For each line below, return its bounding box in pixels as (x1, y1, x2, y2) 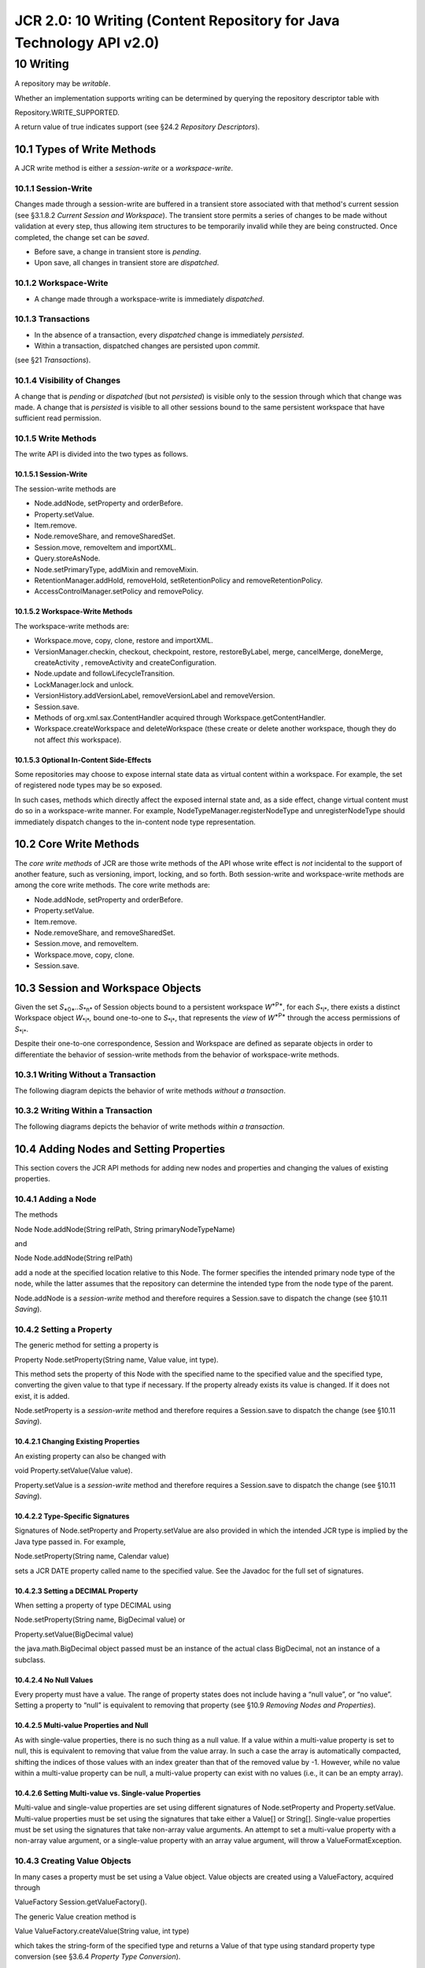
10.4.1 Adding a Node (14, 1193, 97, 1204)
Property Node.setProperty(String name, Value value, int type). (14, 1355, 219, 1364)
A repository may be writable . (14, 79, 111, 88)
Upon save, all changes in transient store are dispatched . (34, 258, 220, 268)
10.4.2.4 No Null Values (14, 1675, 94, 1685)
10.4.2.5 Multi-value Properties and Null (14, 1721, 149, 1730)
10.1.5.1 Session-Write (14, 469, 88, 479)
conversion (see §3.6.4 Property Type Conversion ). (14, 1951, 181, 1961)
